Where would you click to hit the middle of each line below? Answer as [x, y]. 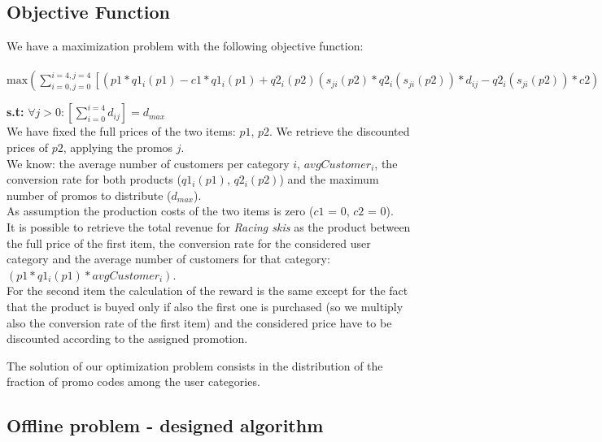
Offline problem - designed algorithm [165, 425]
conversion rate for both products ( [94, 179]
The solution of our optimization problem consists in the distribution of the [195, 365]
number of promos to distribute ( [89, 195]
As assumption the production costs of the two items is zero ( [160, 211]
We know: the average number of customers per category [148, 163]
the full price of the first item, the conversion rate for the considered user [189, 243]
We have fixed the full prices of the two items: [121, 131]
